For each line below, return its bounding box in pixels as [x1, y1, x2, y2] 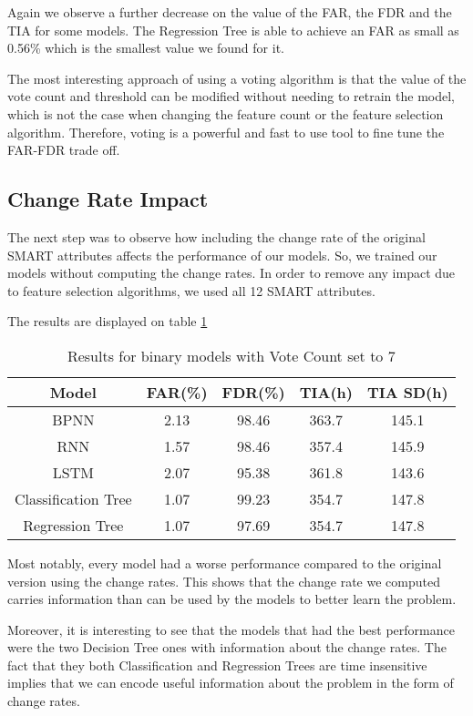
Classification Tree [15, 487, 132, 509]
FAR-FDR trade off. [7, 140, 120, 159]
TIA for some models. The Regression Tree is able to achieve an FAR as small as [7, 20, 459, 39]
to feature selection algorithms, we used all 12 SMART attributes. [7, 281, 375, 300]
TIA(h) [299, 381, 353, 403]
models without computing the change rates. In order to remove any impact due [7, 263, 456, 282]
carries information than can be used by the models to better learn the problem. [7, 589, 457, 609]
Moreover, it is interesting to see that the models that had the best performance [7, 619, 455, 639]
